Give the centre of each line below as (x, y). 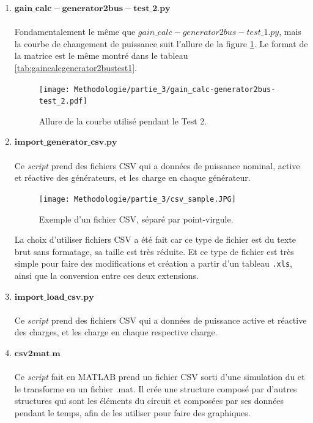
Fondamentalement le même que (75, 32)
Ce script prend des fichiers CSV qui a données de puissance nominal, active (157, 165)
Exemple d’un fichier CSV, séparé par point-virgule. (136, 219)
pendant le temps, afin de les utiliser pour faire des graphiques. (132, 412)
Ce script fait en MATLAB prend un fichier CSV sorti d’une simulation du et (160, 377)
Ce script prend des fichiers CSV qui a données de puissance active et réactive (160, 320)
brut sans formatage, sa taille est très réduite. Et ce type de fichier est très (154, 251)
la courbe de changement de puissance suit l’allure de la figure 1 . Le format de (161, 43)
